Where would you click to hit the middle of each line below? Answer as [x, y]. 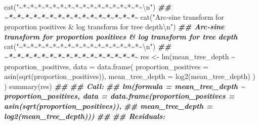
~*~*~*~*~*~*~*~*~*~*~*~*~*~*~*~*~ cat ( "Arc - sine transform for [114, 16]
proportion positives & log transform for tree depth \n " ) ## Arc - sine [114, 27]
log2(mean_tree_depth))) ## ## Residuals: [85, 116]
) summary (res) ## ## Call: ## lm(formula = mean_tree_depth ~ [124, 86]
